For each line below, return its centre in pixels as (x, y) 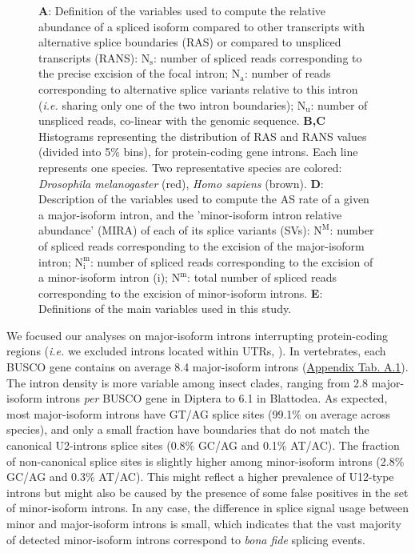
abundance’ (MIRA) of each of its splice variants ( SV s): (174, 230)
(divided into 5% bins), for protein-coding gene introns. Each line (198, 152)
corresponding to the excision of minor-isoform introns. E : (181, 293)
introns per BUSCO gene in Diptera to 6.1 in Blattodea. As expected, (217, 398)
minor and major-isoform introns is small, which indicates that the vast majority (204, 523)
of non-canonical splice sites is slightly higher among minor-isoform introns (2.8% (206, 461)
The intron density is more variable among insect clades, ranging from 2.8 (187, 382)
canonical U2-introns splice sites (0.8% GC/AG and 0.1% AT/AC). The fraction (203, 445)
